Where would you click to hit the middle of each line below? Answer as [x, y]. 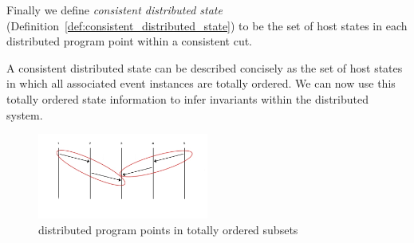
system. [25, 114]
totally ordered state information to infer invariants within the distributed [187, 98]
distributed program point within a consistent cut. [129, 41]
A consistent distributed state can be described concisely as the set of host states [205, 67]
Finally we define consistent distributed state [114, 10]
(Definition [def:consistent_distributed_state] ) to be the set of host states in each [207, 25]
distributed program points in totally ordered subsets [168, 229]
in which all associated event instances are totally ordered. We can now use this [201, 83]
